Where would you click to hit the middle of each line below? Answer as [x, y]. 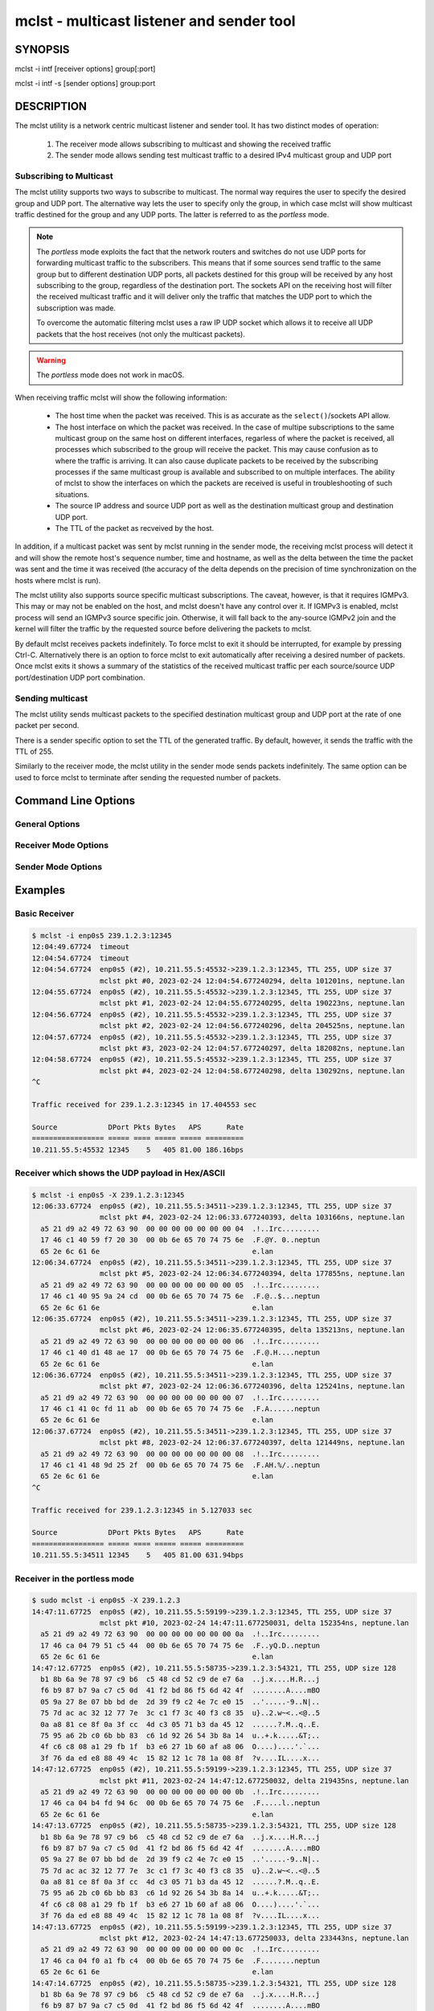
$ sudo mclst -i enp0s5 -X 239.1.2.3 [106, 1600]
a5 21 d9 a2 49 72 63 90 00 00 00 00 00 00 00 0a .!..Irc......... [180, 1634]
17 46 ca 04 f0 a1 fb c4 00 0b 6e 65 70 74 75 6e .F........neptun [180, 1960]
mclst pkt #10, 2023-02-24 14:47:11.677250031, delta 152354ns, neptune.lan [254, 1623]
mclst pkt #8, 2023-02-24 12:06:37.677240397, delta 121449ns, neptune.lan [252, 1443]
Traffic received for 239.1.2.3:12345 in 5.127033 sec [142, 1510]
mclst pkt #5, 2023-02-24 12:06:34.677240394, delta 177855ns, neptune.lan [252, 1274]
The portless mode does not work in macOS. [111, 375]
